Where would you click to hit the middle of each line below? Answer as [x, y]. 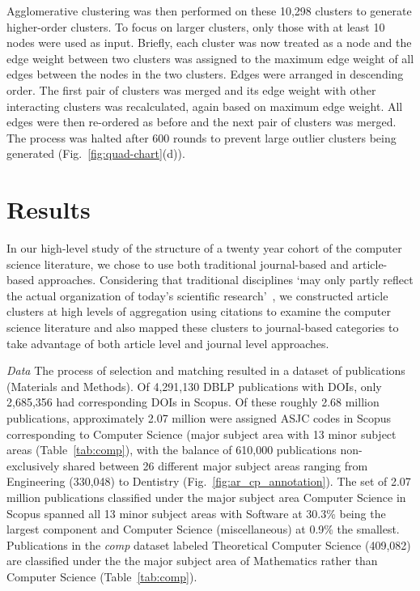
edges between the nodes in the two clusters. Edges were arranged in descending [205, 74]
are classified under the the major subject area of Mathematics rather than [192, 561]
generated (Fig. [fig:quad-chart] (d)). [96, 153]
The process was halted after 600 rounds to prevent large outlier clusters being [202, 137]
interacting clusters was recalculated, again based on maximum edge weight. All [205, 106]
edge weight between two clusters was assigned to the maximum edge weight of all [210, 58]
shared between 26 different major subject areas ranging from [216, 465]
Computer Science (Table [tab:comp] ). [102, 576]
